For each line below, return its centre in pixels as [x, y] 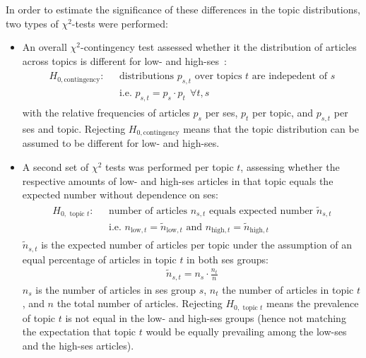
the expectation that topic [79, 332]
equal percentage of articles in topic [99, 259]
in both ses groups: [228, 259]
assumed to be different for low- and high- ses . [121, 143]
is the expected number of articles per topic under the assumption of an [197, 245]
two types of [32, 23]
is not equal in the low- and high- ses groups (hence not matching [206, 317]
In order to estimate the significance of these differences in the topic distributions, [183, 9]
